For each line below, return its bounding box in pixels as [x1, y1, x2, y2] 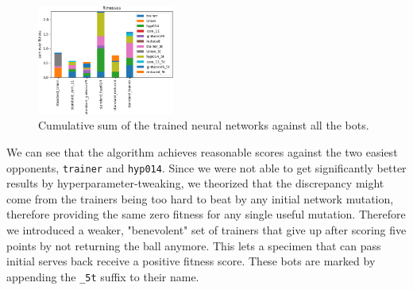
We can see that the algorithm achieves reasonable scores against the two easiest [6, 143, 398, 160]
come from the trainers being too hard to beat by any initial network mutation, [6, 190, 394, 207]
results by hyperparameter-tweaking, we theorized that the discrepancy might [6, 175, 384, 191]
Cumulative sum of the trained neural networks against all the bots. [38, 117, 369, 133]
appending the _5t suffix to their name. [6, 268, 199, 284]
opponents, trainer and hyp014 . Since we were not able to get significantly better [6, 159, 407, 176]
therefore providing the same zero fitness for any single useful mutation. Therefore [6, 206, 406, 222]
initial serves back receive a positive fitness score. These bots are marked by [6, 253, 376, 269]
